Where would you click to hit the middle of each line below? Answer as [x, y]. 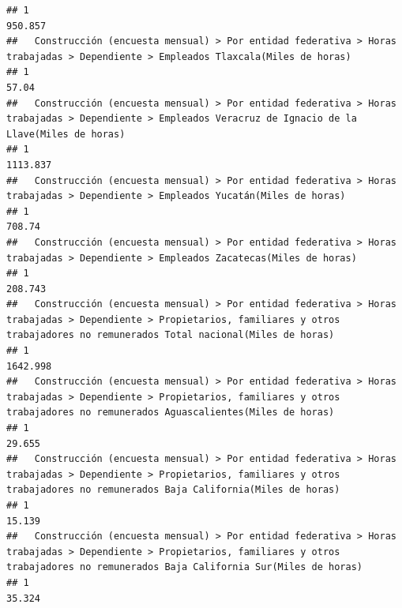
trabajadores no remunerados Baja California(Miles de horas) [173, 490]
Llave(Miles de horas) [66, 134]
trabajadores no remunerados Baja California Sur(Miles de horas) [185, 567]
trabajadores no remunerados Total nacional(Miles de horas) [171, 335]
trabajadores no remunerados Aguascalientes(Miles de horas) [171, 413]
